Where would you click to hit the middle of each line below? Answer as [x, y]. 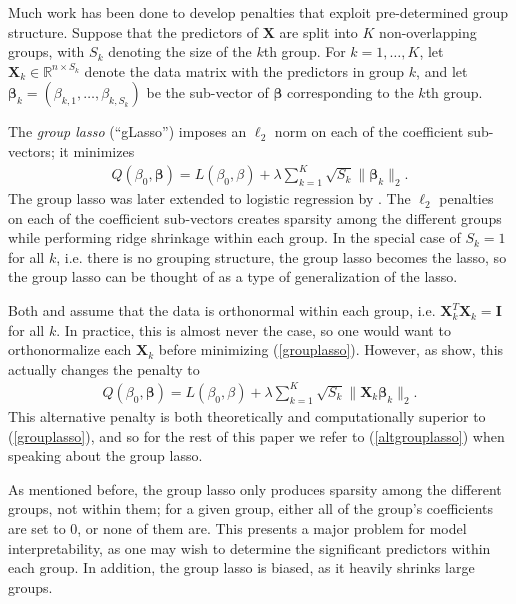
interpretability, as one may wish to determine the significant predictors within [249, 547]
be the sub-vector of [207, 92]
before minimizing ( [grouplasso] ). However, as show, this [331, 349]
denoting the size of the [180, 51]
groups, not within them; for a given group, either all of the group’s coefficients [251, 508]
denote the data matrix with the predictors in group [244, 70]
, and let [442, 70]
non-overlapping [428, 31]
